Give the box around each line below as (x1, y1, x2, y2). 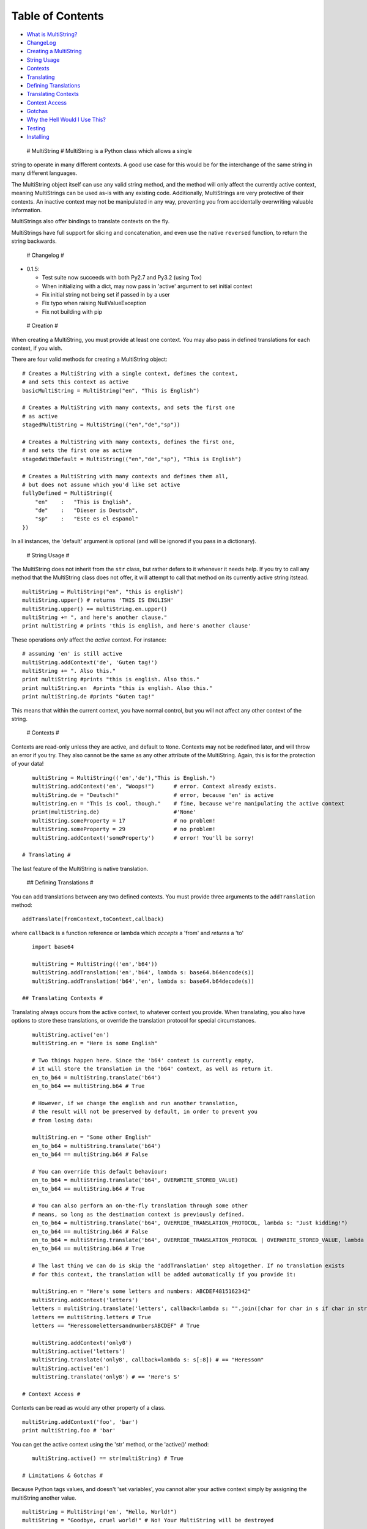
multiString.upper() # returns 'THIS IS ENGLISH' (22, 597, 174, 604)
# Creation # (26, 322, 58, 330)
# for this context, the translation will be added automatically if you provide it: (31, 1271, 297, 1278)
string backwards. (11, 237, 57, 245)
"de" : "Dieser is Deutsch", (34, 507, 139, 514)
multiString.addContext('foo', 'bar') (22, 1418, 139, 1425)
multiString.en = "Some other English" (31, 1134, 152, 1141)
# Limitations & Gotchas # (22, 1472, 103, 1479)
